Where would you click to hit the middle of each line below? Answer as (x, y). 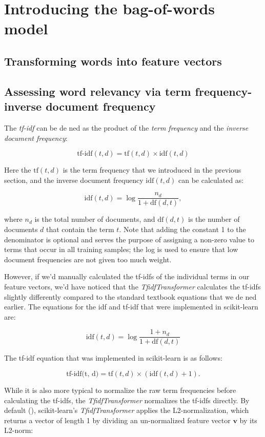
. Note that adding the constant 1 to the (182, 229)
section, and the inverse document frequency (74, 180)
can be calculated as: (211, 180)
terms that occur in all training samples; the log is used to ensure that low (121, 249)
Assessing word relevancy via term (98, 91)
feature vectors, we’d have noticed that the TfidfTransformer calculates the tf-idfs (132, 286)
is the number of (214, 219)
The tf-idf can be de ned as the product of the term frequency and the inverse (126, 127)
